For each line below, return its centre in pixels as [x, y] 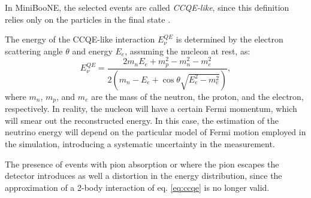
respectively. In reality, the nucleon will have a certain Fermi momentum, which [151, 109]
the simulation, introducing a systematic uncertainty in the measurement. [140, 144]
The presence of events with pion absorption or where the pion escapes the [142, 164]
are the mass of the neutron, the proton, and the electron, [197, 96]
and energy [92, 51]
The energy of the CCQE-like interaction [80, 39]
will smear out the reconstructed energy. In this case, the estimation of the [142, 120]
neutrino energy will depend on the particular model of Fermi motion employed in [155, 132]
